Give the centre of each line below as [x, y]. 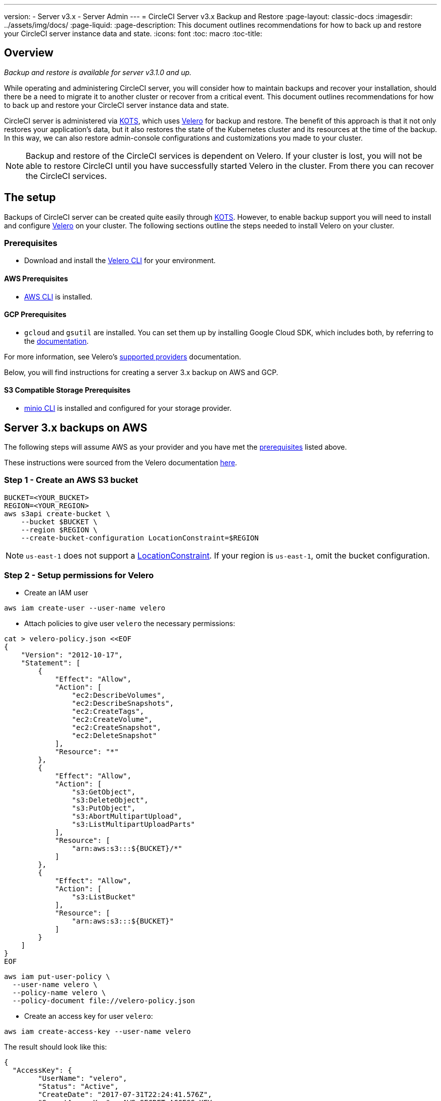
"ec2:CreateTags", [108, 712]
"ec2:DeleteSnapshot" [114, 736]
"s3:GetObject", [104, 792]
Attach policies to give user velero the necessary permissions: [130, 624]
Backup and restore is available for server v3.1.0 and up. [98, 72]
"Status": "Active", [78, 1087]
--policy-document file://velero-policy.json [104, 1001]
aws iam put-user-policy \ [57, 977]
